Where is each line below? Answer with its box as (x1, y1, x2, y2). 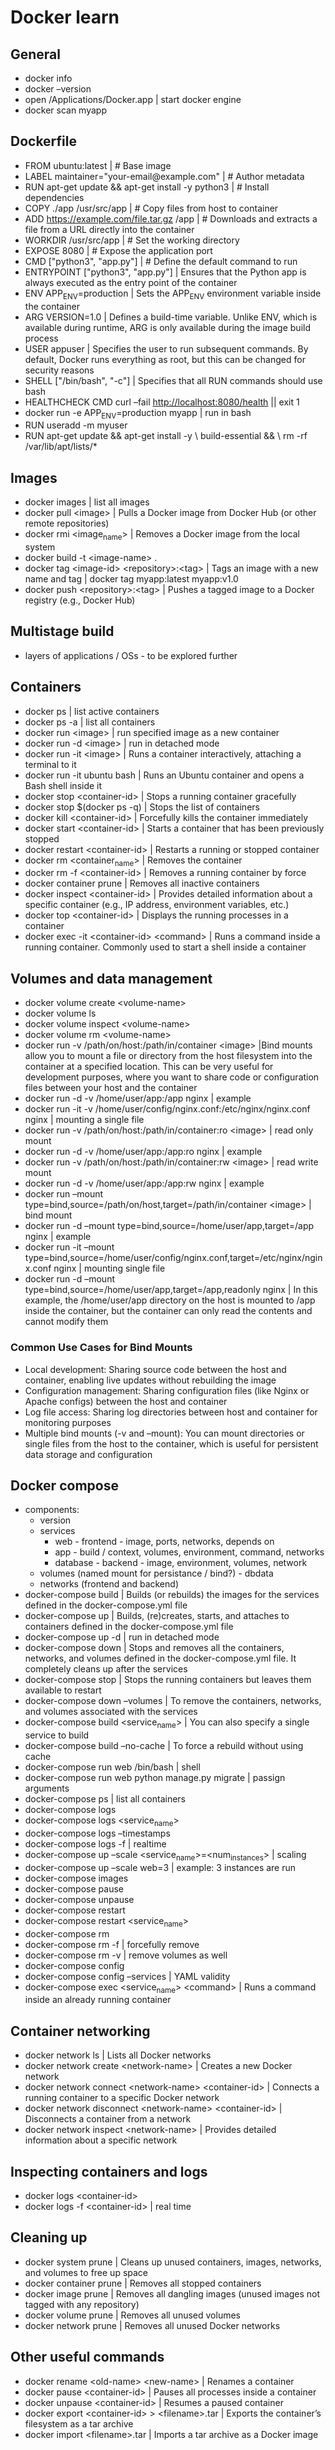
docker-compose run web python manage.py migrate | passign (24, 1772, 286, 1784)
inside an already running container (24, 1994, 172, 2006)
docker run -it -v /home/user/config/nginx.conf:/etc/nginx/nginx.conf (24, 1103, 311, 1115)
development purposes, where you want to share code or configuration (24, 1071, 320, 1083)
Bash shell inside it (24, 779, 103, 791)
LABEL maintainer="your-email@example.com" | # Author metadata (24, 170, 305, 182)
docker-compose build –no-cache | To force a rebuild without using (24, 1740, 304, 1752)
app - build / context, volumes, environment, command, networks (54, 1546, 325, 1558)
